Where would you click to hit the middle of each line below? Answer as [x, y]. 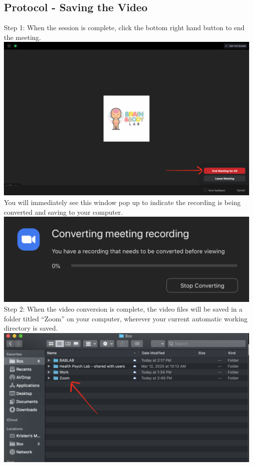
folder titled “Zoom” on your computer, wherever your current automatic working [126, 318]
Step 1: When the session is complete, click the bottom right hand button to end [124, 28]
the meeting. [23, 37]
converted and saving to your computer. [63, 212]
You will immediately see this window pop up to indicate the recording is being [122, 202]
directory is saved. [31, 328]
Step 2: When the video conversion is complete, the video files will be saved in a [123, 308]
